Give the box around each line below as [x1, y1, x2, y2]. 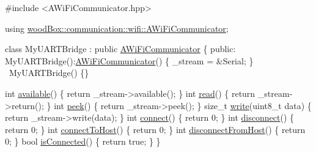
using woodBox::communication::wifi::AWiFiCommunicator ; [5, 21, 229, 34]
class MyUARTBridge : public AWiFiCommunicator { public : [5, 42, 236, 55]
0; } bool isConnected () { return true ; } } [5, 135, 161, 148]
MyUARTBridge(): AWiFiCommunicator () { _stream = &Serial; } [5, 54, 254, 67]
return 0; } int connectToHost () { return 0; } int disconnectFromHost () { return [5, 123, 306, 135]
